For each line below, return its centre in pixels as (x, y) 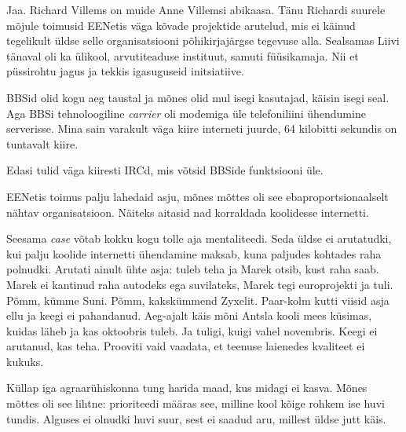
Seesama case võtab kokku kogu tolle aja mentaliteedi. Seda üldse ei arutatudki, (199, 238)
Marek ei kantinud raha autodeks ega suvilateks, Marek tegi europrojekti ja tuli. (200, 284)
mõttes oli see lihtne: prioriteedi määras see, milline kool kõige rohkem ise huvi (196, 403)
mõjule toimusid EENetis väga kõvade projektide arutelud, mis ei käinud (181, 25)
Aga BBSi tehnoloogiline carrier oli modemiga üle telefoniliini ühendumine (186, 113)
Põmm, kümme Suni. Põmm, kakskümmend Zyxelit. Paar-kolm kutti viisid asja (198, 300)
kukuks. (25, 361)
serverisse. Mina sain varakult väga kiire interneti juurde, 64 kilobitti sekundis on (202, 128)
